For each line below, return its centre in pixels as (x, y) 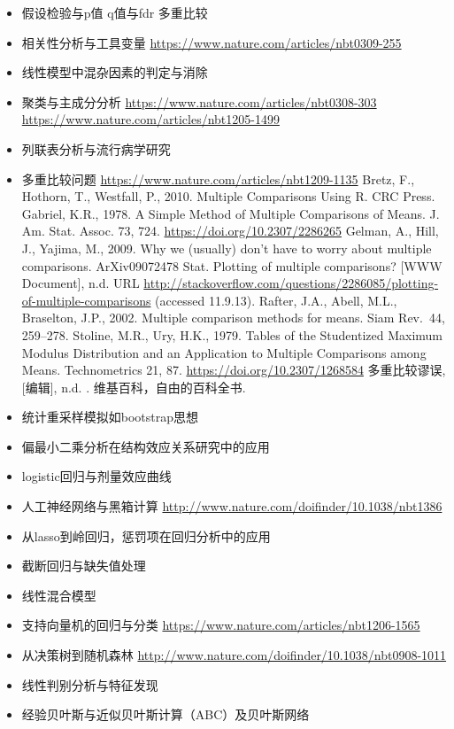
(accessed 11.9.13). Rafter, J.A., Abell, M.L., (276, 300)
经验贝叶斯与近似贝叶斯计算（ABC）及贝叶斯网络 (165, 714)
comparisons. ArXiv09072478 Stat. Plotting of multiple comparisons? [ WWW (232, 265)
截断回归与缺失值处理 (84, 566)
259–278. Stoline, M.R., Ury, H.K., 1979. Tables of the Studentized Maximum (232, 334)
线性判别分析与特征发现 (90, 684)
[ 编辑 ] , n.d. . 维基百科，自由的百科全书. (134, 387)
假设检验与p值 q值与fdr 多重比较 (115, 12)
